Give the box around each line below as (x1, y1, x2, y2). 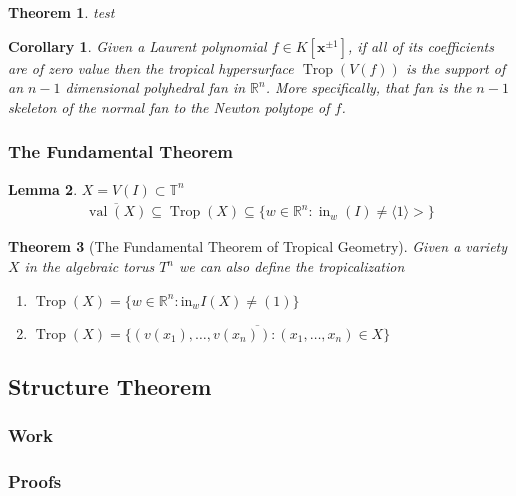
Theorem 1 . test (8, 2, 115, 22)
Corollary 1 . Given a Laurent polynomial (8, 35, 267, 56)
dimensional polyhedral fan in (65, 77, 246, 98)
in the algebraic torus (24, 256, 155, 277)
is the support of (405, 57, 506, 78)
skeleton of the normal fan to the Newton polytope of (8, 96, 330, 117)
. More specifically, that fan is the (265, 77, 472, 98)
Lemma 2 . (8, 178, 78, 199)
